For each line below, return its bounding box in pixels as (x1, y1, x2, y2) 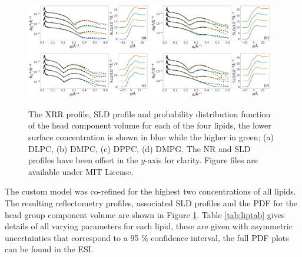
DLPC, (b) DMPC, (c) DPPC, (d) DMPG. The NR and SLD (28, 142, 251, 154)
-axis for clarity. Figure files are (145, 154, 258, 166)
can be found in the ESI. (5, 243, 94, 255)
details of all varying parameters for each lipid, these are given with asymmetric (5, 220, 293, 232)
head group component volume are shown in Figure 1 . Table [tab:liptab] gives (5, 208, 285, 220)
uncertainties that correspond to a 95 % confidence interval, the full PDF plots (5, 231, 289, 243)
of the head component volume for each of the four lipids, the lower (28, 119, 271, 131)
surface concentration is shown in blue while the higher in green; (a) (28, 131, 274, 143)
